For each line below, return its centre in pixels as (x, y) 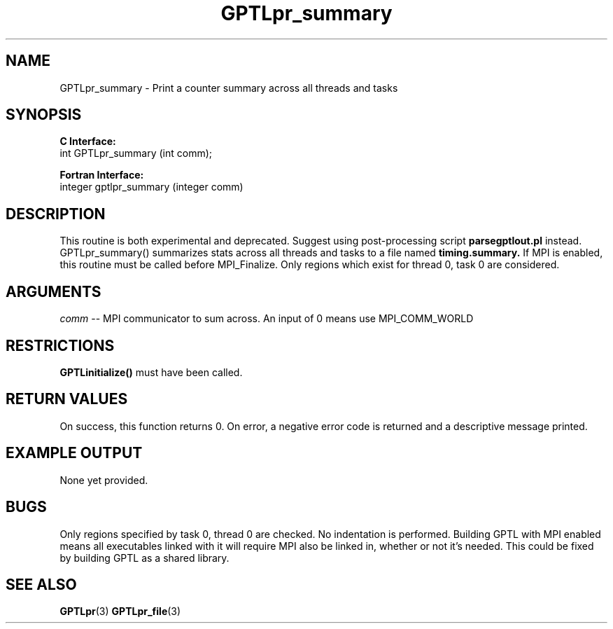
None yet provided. (104, 480)
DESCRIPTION (56, 214)
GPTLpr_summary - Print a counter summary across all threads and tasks (229, 88)
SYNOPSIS (44, 115)
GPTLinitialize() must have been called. (151, 372)
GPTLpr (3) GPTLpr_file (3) (120, 611)
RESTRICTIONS (60, 345)
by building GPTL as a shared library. (145, 558)
